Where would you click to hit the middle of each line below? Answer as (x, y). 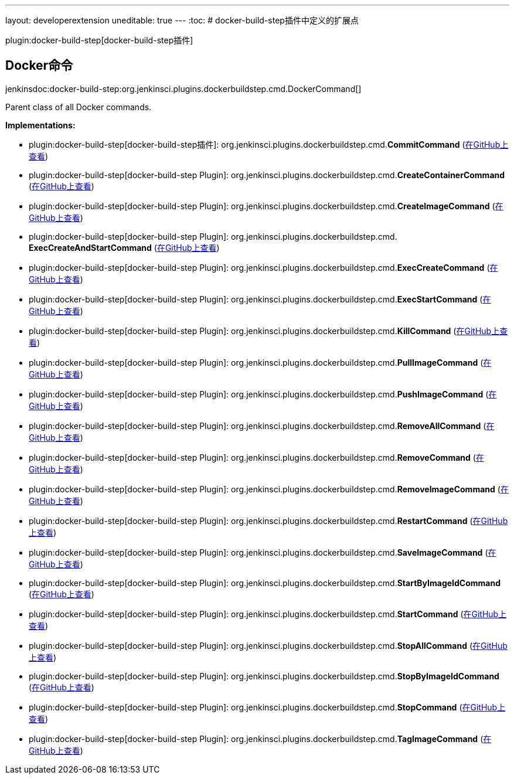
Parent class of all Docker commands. (79, 107)
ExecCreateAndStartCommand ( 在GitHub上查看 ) (124, 247)
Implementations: (40, 125)
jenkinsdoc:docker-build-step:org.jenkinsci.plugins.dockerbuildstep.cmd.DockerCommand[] (183, 89)
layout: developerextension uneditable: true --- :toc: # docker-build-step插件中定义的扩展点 (182, 20)
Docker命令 (39, 66)
